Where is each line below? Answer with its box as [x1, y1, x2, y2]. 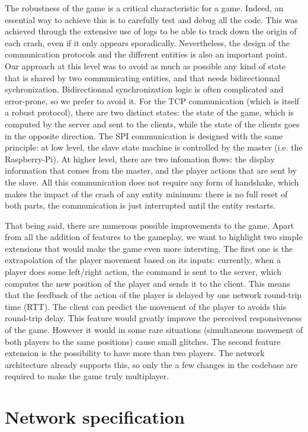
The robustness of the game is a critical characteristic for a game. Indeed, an [5, 2, 284, 14]
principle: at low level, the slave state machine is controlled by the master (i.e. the [5, 141, 303, 153]
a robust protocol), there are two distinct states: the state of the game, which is [5, 106, 294, 119]
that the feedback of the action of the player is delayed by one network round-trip [5, 289, 302, 301]
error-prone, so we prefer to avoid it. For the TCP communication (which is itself [5, 94, 300, 107]
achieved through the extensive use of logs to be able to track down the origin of [5, 25, 297, 37]
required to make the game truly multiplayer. [5, 370, 169, 382]
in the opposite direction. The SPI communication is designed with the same [5, 129, 283, 142]
